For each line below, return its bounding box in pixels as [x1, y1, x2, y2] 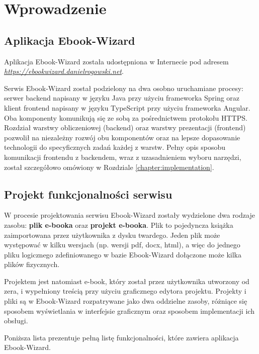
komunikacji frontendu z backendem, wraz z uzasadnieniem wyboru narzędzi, [4, 151, 241, 162]
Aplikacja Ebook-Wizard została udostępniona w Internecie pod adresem [4, 56, 229, 66]
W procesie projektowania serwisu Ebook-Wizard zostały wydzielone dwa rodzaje [4, 210, 255, 220]
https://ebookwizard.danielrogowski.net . [4, 66, 124, 76]
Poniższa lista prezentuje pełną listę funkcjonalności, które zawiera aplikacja [4, 332, 239, 342]
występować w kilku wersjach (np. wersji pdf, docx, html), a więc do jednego [4, 239, 240, 250]
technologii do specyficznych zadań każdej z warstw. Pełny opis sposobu [4, 142, 226, 152]
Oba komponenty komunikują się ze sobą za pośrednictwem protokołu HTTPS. [4, 112, 247, 123]
